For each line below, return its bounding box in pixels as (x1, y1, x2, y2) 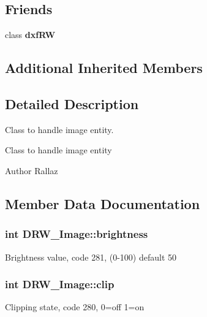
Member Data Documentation (5, 194, 200, 213)
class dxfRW (5, 28, 56, 41)
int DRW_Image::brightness (5, 226, 148, 242)
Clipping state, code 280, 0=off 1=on (5, 300, 145, 313)
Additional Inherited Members (5, 58, 203, 77)
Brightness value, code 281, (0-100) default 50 (5, 250, 176, 263)
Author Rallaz (5, 164, 58, 177)
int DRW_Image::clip (5, 277, 115, 292)
